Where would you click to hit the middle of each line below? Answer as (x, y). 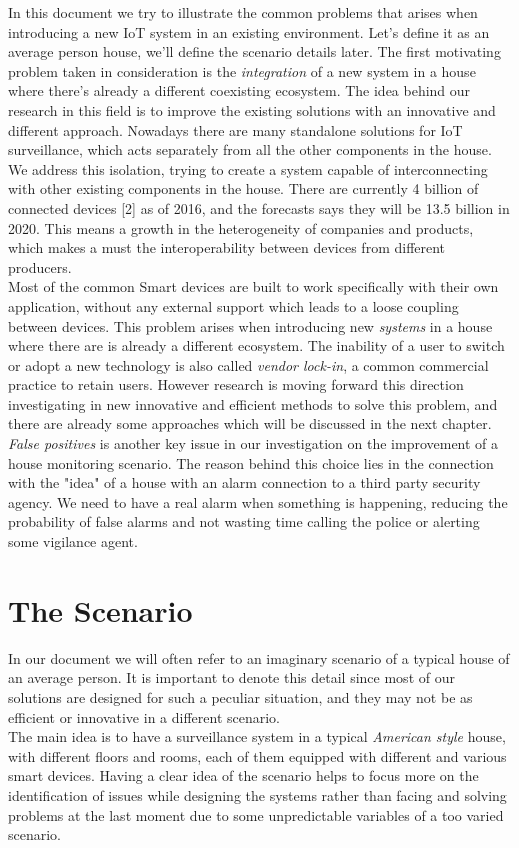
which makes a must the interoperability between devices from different (227, 247)
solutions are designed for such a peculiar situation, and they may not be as (240, 696)
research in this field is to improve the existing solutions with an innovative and (252, 109)
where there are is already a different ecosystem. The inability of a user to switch (256, 345)
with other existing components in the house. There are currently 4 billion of (243, 188)
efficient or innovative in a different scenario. (144, 716)
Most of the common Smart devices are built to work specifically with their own (253, 286)
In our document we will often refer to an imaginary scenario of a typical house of (259, 657)
